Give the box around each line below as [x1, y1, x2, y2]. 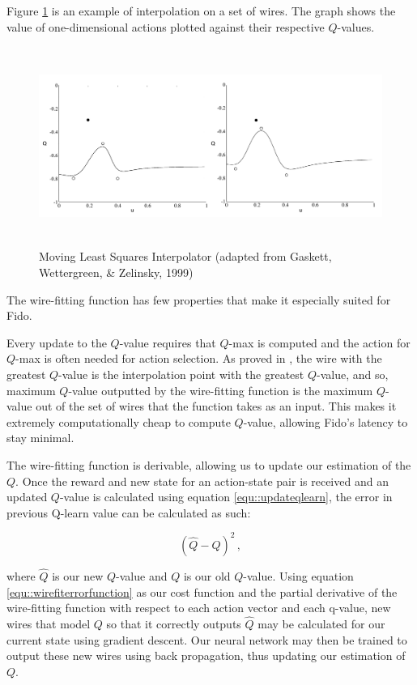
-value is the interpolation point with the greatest [58, 366, 304, 382]
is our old [183, 568, 231, 585]
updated [6, 488, 48, 505]
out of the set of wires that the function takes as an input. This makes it [36, 398, 397, 415]
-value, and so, [317, 366, 389, 382]
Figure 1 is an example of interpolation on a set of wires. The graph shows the [6, 2, 396, 19]
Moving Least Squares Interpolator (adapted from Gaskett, [39, 248, 332, 265]
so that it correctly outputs [106, 615, 241, 632]
